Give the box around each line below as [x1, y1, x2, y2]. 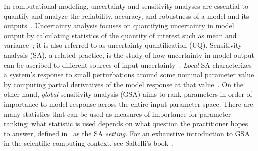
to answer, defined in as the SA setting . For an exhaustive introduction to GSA [4, 128, 250, 138]
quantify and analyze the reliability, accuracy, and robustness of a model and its [4, 10, 249, 21]
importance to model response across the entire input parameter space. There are [4, 98, 253, 109]
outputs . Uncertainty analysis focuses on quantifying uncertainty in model [4, 20, 234, 31]
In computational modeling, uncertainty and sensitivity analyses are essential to [4, 1, 248, 11]
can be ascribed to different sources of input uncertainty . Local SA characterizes [4, 59, 252, 70]
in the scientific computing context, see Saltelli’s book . [4, 138, 174, 148]
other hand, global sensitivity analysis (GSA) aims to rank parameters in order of [4, 89, 252, 99]
